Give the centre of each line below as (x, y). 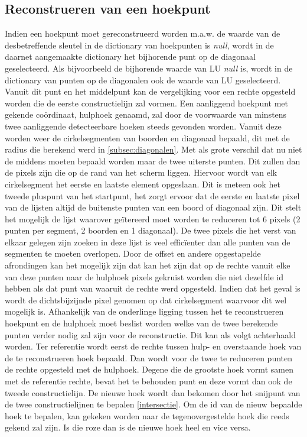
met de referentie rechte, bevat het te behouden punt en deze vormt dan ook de (148, 381)
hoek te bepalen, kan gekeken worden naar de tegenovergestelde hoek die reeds (147, 415)
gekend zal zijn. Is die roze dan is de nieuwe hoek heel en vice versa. (128, 427)
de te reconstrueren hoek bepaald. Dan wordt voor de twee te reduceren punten (149, 357)
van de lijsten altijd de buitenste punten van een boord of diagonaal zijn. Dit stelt (153, 207)
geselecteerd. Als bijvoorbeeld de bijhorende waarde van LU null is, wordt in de (149, 68)
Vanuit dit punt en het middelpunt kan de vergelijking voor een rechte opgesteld (150, 91)
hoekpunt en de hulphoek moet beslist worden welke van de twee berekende (141, 323)
